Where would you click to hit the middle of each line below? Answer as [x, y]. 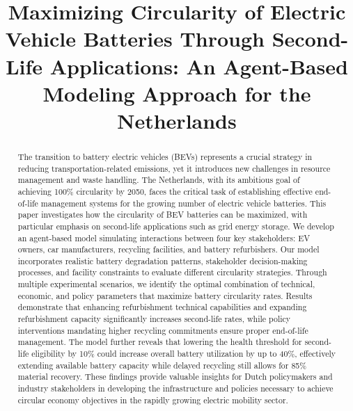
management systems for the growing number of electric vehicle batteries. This [183, 203]
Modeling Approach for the [177, 93]
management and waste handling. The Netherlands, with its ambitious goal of [159, 180]
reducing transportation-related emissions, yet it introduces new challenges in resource [174, 168]
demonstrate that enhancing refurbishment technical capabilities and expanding [162, 307]
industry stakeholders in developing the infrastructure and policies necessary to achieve [175, 388]
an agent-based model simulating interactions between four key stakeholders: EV [164, 237]
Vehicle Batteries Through [135, 39]
